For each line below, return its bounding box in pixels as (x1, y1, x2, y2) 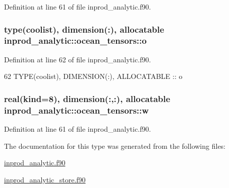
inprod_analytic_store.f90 (4, 174, 86, 184)
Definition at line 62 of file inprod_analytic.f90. (4, 54, 151, 64)
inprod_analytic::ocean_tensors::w (4, 104, 149, 116)
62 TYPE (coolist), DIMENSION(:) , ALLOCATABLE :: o (4, 71, 183, 81)
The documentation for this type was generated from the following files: (4, 140, 226, 151)
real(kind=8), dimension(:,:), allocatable (4, 92, 170, 105)
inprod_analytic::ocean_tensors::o (4, 34, 147, 47)
